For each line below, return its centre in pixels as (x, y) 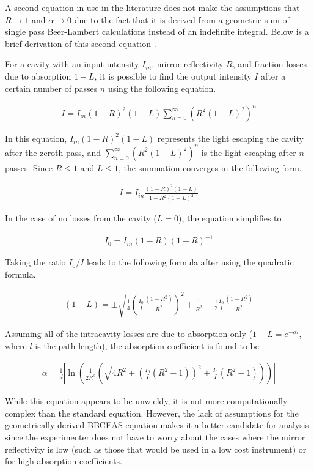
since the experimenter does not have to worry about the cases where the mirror (155, 437)
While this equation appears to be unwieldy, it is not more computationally (146, 401)
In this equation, (36, 138)
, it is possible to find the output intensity (173, 76)
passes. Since (29, 167)
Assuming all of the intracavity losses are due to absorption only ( (129, 334)
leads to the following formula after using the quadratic (190, 262)
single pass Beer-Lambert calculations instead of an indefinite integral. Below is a (157, 32)
